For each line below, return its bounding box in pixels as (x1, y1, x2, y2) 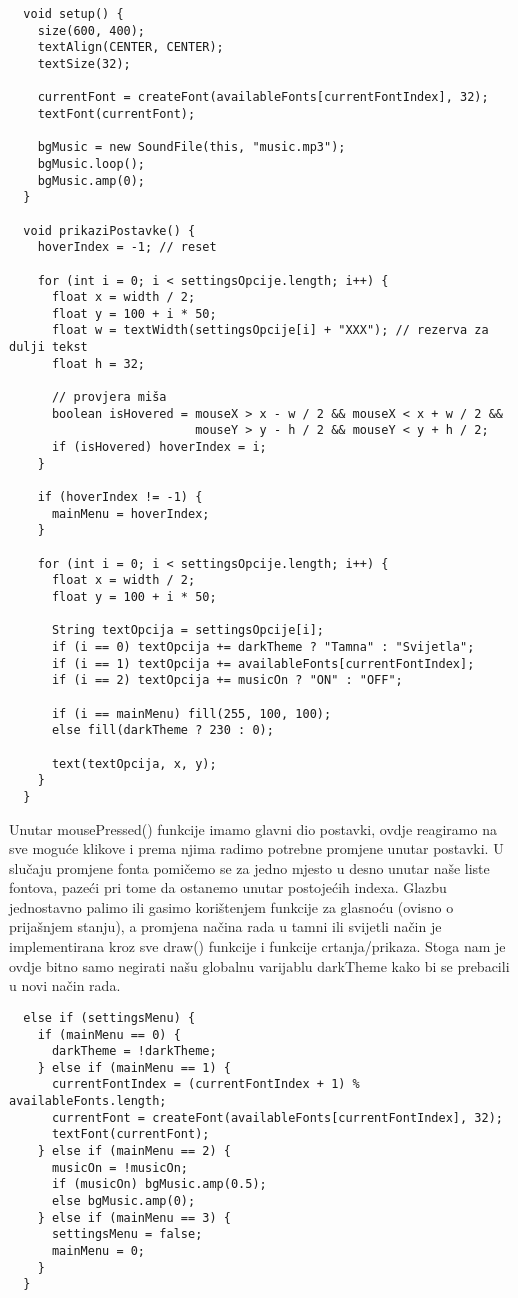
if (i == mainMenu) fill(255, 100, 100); (51, 706, 332, 721)
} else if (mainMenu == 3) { (37, 1210, 231, 1225)
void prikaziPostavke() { (23, 223, 196, 238)
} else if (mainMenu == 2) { (37, 1144, 231, 1159)
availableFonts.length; (9, 1094, 167, 1109)
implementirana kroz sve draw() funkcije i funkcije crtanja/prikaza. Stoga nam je (9, 936, 506, 957)
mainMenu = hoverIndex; (51, 506, 210, 521)
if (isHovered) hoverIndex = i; (51, 440, 267, 455)
